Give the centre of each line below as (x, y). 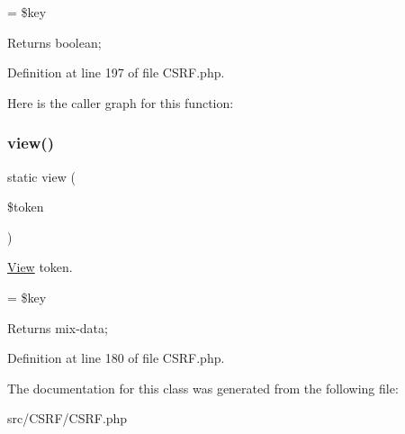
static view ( (41, 176)
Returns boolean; (54, 42)
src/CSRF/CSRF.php (67, 418)
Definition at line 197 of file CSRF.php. (116, 72)
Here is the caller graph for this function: (121, 102)
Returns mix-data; (58, 327)
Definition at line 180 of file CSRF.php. (116, 358)
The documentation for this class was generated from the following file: (203, 388)
